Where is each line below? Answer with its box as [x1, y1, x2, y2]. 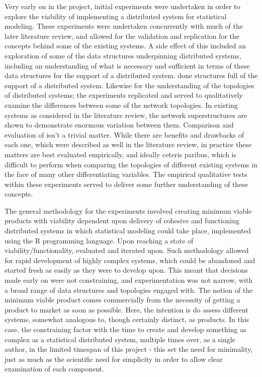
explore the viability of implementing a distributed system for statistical [5, 11, 227, 21]
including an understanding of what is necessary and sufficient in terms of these [5, 60, 250, 71]
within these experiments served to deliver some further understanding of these [5, 178, 248, 189]
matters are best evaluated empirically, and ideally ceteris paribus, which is [5, 149, 237, 159]
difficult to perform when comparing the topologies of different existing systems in [5, 159, 257, 169]
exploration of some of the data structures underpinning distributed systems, [5, 50, 241, 60]
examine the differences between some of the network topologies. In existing [5, 99, 238, 110]
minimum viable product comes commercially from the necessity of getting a [5, 294, 240, 305]
